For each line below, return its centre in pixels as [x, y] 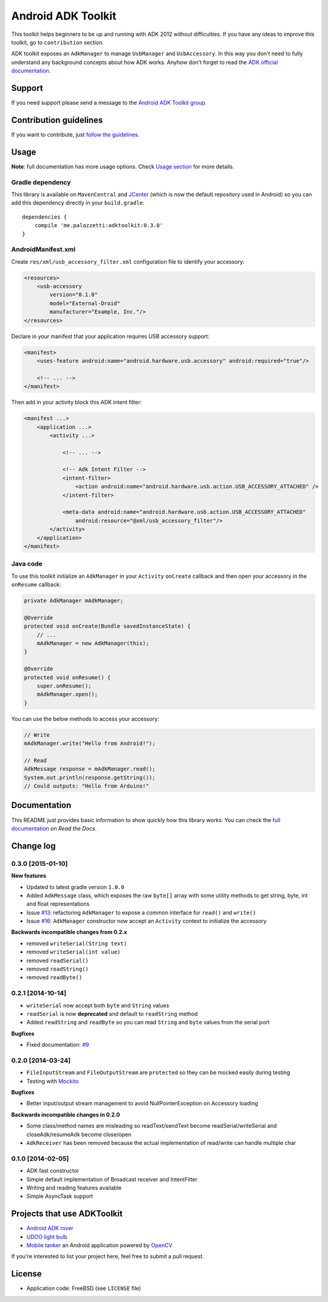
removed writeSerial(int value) [73, 952]
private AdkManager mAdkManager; [74, 601]
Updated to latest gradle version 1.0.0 [75, 887]
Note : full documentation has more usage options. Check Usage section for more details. [123, 166]
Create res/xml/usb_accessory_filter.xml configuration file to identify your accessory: [128, 261]
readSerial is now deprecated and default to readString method [112, 1013]
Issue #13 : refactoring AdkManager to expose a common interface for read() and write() [141, 912]
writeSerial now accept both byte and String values [98, 1005]
